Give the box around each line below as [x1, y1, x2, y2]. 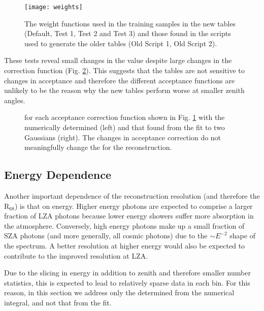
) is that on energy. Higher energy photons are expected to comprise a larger [14, 200, 253, 211]
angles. [4, 95, 25, 105]
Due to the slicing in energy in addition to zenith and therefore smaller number [4, 267, 251, 278]
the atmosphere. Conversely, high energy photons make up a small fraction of [4, 220, 245, 231]
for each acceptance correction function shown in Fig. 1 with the [24, 112, 225, 122]
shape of [229, 230, 255, 241]
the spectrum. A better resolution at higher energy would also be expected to [4, 240, 245, 251]
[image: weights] [24, 4, 83, 11]
